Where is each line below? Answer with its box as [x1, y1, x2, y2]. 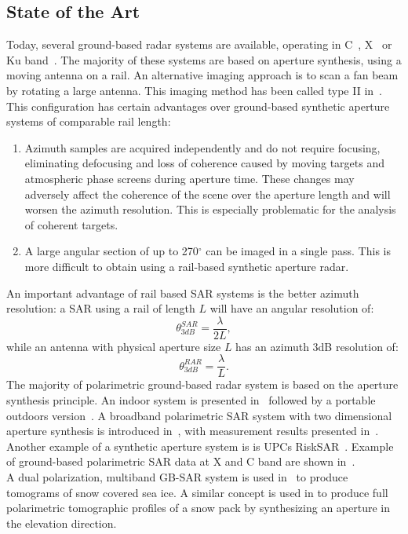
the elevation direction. [6, 514, 117, 531]
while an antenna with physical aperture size [6, 338, 221, 354]
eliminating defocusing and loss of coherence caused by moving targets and [24, 155, 384, 171]
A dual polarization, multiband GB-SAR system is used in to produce [6, 468, 348, 485]
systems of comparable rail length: [6, 113, 171, 130]
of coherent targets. [24, 216, 118, 232]
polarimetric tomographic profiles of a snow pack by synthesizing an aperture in [6, 499, 391, 516]
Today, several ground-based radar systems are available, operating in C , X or [6, 36, 392, 53]
